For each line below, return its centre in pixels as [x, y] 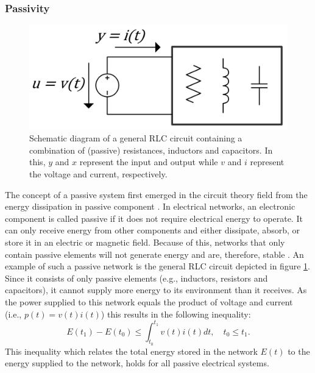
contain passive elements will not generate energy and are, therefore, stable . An [154, 254]
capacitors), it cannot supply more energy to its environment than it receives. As [156, 290]
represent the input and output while [149, 162]
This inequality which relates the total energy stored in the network [131, 351]
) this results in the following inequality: [176, 314]
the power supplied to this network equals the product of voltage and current [149, 301]
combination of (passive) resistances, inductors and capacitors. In [151, 150]
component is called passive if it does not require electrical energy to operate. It [154, 218]
